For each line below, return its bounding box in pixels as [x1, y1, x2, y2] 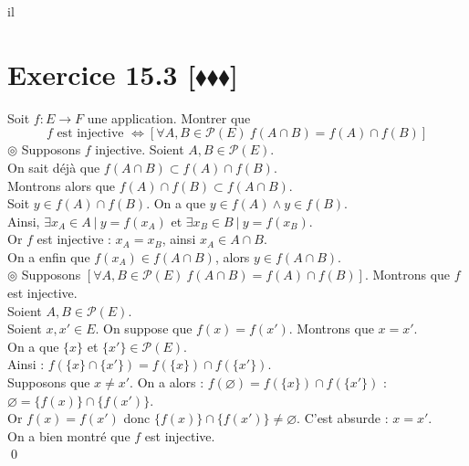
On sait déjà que [7, 157, 100, 176]
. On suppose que [95, 319, 193, 338]
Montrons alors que [7, 175, 116, 195]
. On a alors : [130, 373, 204, 392]
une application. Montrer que [87, 108, 251, 127]
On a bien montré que [7, 426, 130, 445]
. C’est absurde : [297, 408, 389, 428]
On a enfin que [7, 247, 90, 266]
